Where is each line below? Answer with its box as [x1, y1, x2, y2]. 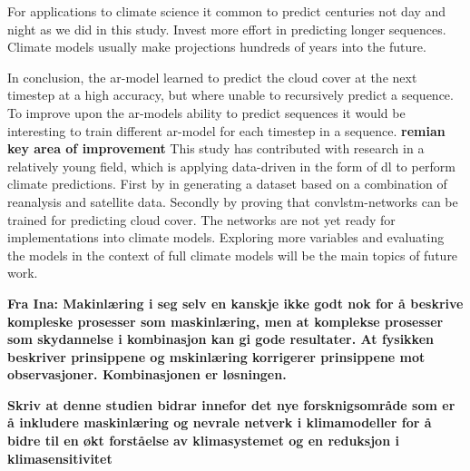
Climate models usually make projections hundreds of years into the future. [7, 37, 426, 56]
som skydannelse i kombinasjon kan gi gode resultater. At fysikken [7, 329, 434, 348]
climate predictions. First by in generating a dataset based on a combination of [7, 174, 447, 193]
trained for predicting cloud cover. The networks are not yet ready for [7, 210, 396, 229]
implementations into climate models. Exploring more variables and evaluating [7, 228, 445, 247]
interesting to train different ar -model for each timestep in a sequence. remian [7, 121, 446, 140]
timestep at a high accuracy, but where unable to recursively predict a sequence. [7, 85, 454, 104]
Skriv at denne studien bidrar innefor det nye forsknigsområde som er [7, 395, 455, 414]
